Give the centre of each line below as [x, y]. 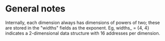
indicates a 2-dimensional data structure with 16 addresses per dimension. [83, 33]
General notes [35, 9]
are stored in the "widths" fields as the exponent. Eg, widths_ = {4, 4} [77, 27]
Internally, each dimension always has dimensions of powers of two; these [83, 22]
